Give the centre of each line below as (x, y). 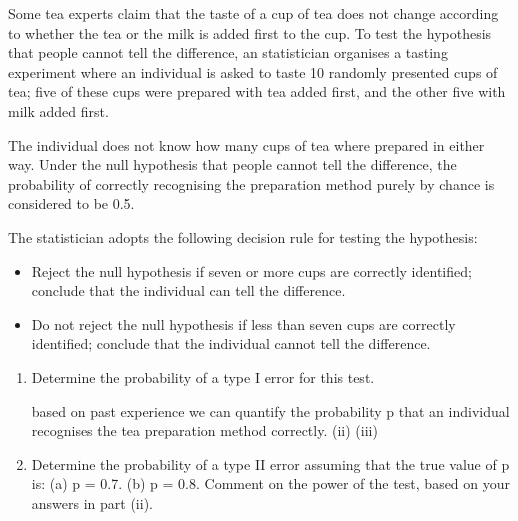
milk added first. (58, 110)
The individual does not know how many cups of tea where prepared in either (246, 144)
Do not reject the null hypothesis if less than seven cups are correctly (243, 323)
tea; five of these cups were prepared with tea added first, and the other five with (257, 91)
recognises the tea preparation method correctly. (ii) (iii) (204, 430)
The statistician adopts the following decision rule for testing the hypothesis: (243, 236)
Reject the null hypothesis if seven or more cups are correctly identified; (251, 270)
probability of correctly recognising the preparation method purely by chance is (251, 183)
